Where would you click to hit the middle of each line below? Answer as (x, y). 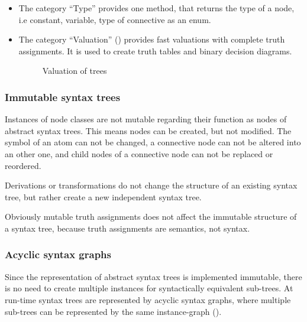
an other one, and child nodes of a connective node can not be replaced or (139, 153)
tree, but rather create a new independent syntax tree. (103, 196)
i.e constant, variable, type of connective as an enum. (115, 19)
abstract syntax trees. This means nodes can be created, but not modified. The (148, 130)
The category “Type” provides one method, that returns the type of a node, (156, 8)
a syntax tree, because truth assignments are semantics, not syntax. (127, 228)
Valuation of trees (75, 71)
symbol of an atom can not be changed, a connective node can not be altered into (153, 142)
